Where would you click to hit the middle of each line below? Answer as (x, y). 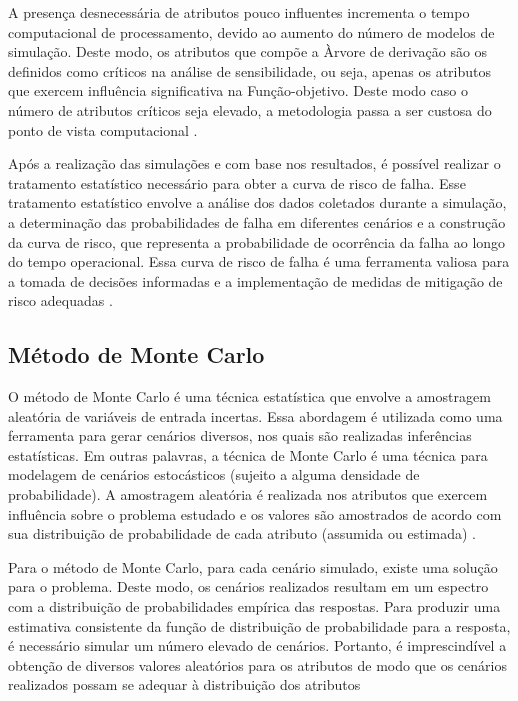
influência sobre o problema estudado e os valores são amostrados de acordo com (255, 513)
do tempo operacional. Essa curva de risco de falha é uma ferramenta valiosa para (259, 261)
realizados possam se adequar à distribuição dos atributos (184, 684)
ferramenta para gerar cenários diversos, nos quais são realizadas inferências (240, 435)
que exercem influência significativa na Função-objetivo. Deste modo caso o (238, 90)
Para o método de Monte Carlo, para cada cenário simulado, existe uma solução (253, 566)
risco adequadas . (60, 300)
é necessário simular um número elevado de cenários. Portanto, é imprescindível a (257, 645)
